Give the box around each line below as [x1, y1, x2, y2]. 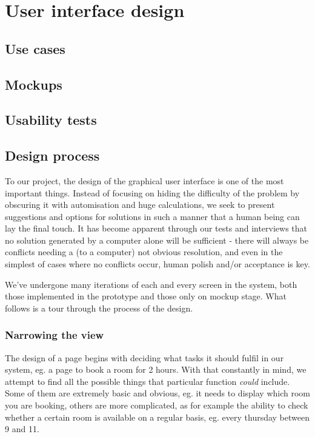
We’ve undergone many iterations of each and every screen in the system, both [5, 278, 297, 290]
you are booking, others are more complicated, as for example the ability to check [5, 399, 308, 412]
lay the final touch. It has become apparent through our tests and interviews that [5, 222, 308, 235]
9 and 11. [5, 422, 39, 435]
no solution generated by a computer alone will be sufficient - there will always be [5, 233, 309, 246]
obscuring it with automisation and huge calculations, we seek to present [5, 198, 275, 211]
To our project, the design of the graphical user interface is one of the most [5, 174, 284, 187]
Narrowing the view [5, 327, 104, 342]
